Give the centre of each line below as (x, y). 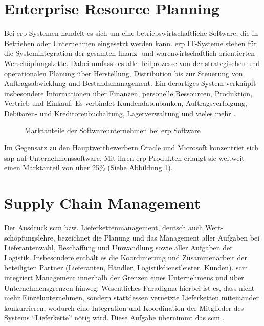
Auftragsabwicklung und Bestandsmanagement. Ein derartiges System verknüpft (130, 83)
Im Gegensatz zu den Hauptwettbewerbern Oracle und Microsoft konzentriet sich (131, 148)
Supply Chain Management (103, 203)
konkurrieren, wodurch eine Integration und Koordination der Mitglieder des (124, 307)
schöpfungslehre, (30, 237)
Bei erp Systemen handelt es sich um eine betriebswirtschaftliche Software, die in (131, 33)
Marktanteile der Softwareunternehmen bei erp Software (113, 130)
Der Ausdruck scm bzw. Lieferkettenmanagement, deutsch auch (104, 227)
